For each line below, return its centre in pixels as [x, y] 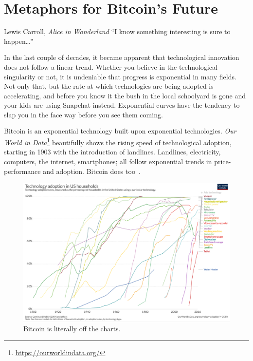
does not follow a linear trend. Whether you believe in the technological [111, 66]
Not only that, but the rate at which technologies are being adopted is [109, 86]
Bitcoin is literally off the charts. [72, 329]
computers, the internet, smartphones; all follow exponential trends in [108, 161]
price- [223, 161]
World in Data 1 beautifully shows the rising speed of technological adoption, [118, 142]
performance [22, 171]
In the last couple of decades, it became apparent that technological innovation [122, 57]
